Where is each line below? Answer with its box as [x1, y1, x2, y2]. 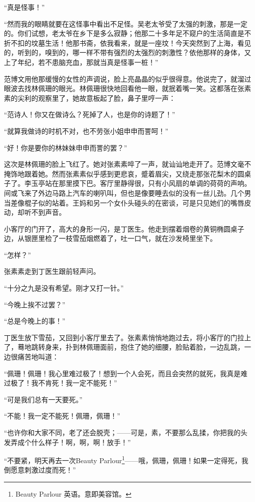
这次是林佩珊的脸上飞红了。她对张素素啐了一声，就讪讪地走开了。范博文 [4, 159, 237, 169]
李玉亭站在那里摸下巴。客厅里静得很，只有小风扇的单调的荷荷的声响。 [24, 178, 251, 188]
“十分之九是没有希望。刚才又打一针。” [4, 283, 124, 293]
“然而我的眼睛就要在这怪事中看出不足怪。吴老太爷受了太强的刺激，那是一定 [4, 18, 248, 29]
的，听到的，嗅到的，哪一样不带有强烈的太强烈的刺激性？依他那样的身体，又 [4, 47, 251, 58]
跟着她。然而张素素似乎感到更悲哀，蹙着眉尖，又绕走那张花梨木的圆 [24, 168, 244, 178]
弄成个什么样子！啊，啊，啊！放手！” [10, 437, 131, 447]
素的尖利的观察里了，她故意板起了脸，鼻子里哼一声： [4, 92, 176, 103]
